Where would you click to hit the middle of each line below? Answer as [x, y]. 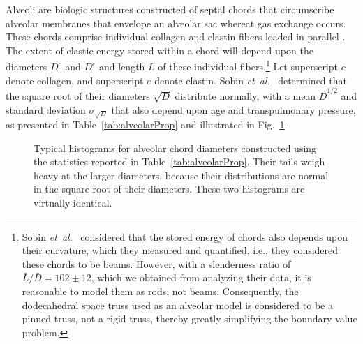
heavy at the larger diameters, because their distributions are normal [181, 175]
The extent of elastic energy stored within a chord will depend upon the [160, 50]
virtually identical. [73, 203]
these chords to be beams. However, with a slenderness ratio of [156, 263]
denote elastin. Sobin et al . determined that [251, 80]
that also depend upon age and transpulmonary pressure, [234, 109]
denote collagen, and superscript [75, 80]
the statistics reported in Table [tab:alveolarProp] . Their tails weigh [179, 162]
